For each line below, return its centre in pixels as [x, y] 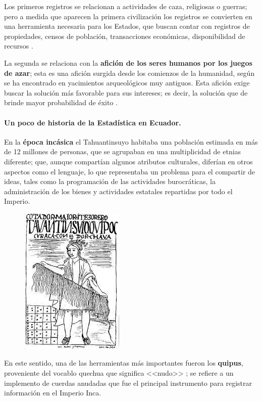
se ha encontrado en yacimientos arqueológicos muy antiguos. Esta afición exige [127, 83]
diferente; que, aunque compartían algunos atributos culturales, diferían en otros [128, 161]
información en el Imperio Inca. [53, 393]
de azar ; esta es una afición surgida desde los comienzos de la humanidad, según [129, 73]
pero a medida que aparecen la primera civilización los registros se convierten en [128, 16]
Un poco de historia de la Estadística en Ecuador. [93, 122]
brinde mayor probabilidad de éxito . [61, 102]
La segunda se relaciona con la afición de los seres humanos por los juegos [128, 62]
